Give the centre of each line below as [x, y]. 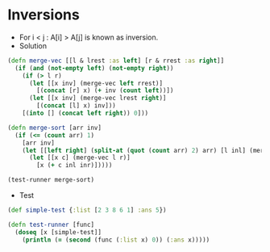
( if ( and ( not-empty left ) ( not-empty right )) [94, 68]
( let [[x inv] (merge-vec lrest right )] [98, 99]
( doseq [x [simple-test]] [58, 232]
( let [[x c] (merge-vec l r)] [79, 158]
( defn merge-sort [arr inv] [55, 128]
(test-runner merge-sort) [51, 180]
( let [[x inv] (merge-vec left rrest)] [96, 83]
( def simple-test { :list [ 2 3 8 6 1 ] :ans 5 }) [87, 210]
